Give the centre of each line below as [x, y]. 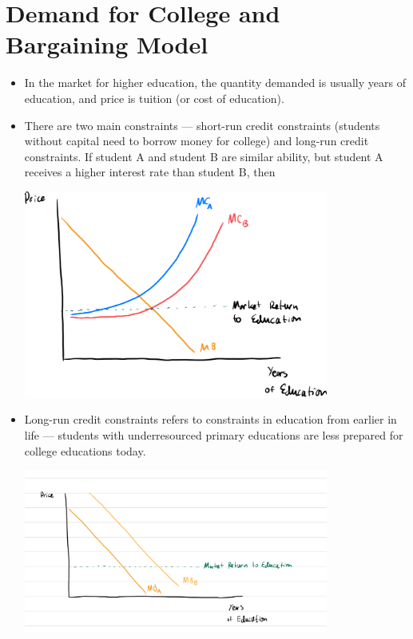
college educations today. [85, 450]
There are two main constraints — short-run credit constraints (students [202, 125]
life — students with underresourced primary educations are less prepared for [214, 435]
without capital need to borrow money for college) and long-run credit [197, 141]
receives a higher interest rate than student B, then [150, 172]
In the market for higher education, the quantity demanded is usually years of [215, 83]
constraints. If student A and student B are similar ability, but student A [204, 156]
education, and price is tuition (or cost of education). [154, 98]
